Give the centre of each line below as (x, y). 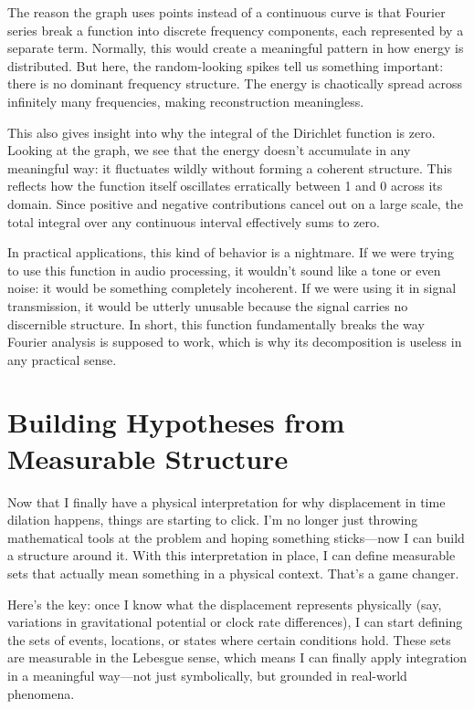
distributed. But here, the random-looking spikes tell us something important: (226, 65)
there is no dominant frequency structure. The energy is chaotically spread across (235, 83)
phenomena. (41, 693)
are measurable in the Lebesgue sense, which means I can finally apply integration (237, 657)
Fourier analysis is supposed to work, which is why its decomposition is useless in (235, 342)
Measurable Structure (148, 458)
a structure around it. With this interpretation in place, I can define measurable (232, 555)
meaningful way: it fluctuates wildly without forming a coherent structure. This (230, 167)
